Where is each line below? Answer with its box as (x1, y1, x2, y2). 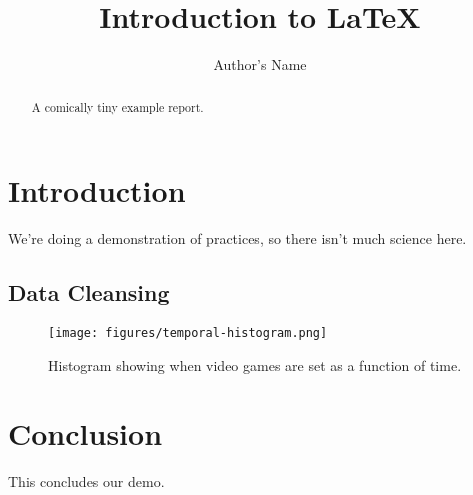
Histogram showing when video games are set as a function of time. (48, 354, 462, 375)
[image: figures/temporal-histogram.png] (48, 325, 328, 340)
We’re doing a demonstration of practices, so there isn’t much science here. (8, 228, 467, 249)
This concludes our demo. (8, 471, 165, 492)
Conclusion (8, 413, 163, 454)
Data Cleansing (8, 277, 170, 308)
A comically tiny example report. (31, 98, 204, 115)
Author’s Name (213, 54, 307, 75)
